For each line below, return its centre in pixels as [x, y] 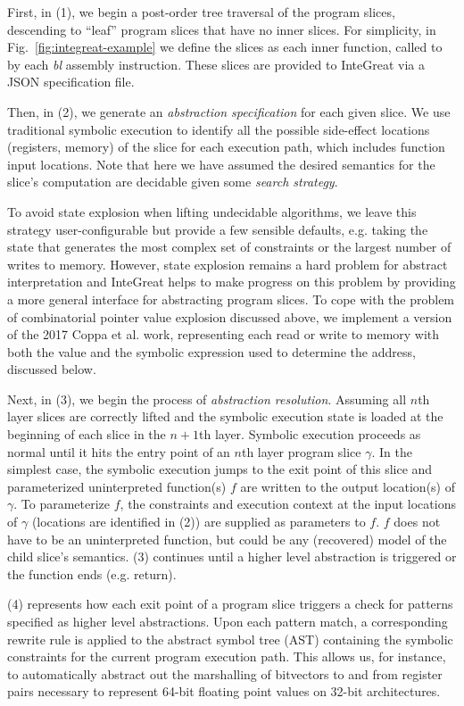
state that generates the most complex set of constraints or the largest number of [229, 247]
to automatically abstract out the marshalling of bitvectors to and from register [225, 673]
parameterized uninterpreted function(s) [117, 486]
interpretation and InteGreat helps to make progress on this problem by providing [232, 282]
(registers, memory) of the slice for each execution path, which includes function [226, 147]
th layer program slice [301, 451]
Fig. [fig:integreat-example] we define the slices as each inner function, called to [225, 47]
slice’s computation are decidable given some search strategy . [173, 182]
